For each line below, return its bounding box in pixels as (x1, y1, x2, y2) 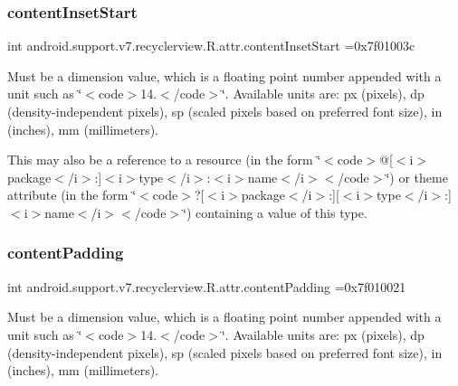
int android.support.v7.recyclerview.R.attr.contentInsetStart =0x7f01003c (7, 36, 415, 55)
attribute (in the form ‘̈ (7, 185, 137, 204)
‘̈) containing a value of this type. (183, 202, 367, 221)
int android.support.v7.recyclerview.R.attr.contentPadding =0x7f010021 (7, 277, 406, 296)
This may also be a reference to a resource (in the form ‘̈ (7, 150, 321, 169)
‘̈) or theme (386, 167, 448, 186)
